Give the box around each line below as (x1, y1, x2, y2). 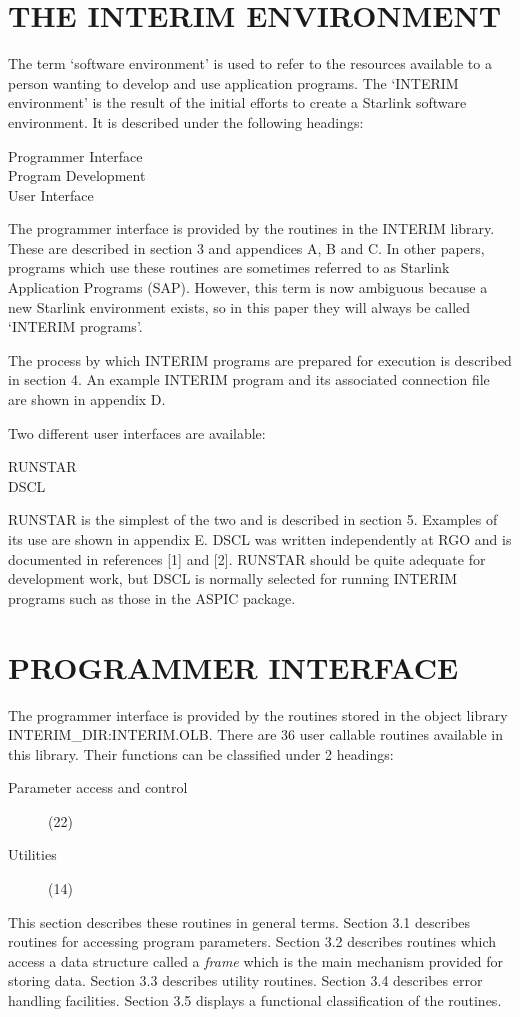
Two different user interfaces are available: (8, 422, 266, 443)
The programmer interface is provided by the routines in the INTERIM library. (8, 218, 495, 239)
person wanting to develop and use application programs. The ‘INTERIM (8, 72, 459, 93)
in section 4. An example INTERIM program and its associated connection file (8, 369, 490, 390)
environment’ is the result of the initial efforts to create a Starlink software (8, 92, 467, 113)
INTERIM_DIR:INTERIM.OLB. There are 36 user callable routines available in (8, 724, 503, 745)
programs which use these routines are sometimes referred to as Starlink (8, 257, 450, 278)
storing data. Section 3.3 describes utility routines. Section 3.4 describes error (8, 970, 483, 991)
